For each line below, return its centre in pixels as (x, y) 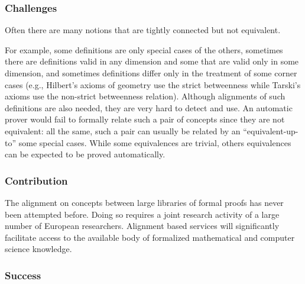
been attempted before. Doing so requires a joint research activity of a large (142, 214)
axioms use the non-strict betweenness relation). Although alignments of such (145, 96)
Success (23, 275)
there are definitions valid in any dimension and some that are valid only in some (152, 61)
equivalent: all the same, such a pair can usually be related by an (123, 130)
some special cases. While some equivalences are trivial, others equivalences (155, 142)
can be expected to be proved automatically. (85, 154)
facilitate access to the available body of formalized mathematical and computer (150, 237)
